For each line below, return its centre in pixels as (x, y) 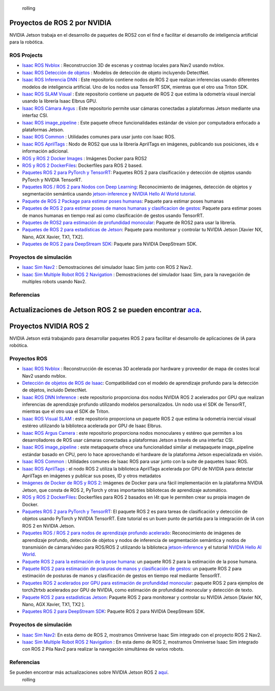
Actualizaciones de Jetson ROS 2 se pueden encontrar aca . (106, 310)
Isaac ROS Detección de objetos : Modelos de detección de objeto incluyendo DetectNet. (116, 72)
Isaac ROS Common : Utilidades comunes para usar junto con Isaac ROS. (99, 137)
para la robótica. (27, 42)
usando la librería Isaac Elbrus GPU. (60, 101)
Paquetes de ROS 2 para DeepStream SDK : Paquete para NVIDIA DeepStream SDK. (110, 244)
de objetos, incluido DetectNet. (55, 390)
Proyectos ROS (29, 358)
